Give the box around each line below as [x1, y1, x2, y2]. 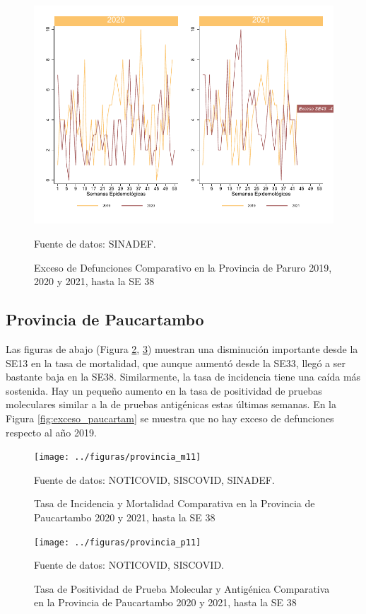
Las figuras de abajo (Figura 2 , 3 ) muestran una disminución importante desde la [6, 341, 358, 356]
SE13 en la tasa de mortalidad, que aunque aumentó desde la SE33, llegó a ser [6, 355, 346, 370]
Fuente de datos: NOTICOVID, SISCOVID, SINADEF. [34, 472, 275, 487]
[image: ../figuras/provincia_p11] [34, 537, 201, 548]
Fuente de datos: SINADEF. [34, 236, 156, 250]
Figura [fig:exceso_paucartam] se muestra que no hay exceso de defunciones [6, 410, 334, 425]
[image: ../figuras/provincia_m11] [34, 452, 201, 463]
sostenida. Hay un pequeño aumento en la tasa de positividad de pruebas [6, 383, 322, 398]
